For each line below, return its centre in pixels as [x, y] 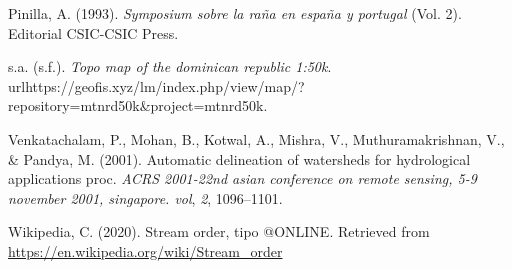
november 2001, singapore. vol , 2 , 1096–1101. [145, 197]
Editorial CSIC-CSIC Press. [93, 32]
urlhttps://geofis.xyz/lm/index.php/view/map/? [156, 85]
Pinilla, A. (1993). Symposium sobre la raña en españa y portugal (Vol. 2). [235, 13]
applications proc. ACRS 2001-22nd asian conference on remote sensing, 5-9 [242, 178]
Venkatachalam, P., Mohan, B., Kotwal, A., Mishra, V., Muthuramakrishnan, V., [256, 138]
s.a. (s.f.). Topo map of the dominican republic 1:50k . [170, 66]
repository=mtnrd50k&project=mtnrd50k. [138, 105]
